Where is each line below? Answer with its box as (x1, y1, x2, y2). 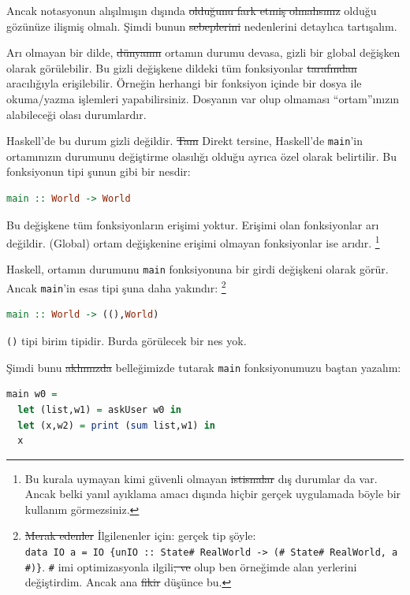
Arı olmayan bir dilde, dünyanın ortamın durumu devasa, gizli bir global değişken (6, 44, 401, 61)
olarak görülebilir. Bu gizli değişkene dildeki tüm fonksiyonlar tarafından (6, 59, 357, 76)
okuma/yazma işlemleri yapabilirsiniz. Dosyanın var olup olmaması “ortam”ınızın (6, 90, 400, 106)
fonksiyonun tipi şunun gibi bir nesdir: (6, 163, 191, 180)
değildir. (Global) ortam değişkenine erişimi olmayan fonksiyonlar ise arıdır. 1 (6, 232, 380, 251)
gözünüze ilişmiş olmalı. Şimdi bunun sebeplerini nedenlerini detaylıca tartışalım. (6, 17, 397, 34)
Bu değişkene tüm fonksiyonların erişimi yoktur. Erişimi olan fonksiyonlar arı (6, 216, 379, 232)
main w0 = (6, 389, 58, 400)
